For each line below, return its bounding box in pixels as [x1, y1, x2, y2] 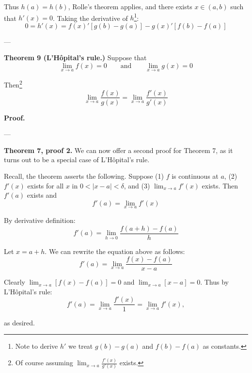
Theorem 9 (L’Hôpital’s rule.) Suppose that [4, 52, 147, 63]
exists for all [27, 180, 64, 190]
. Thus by [200, 277, 229, 287]
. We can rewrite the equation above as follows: [45, 246, 185, 256]
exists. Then [202, 180, 238, 190]
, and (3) [124, 180, 150, 190]
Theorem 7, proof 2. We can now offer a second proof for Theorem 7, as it [4, 145, 233, 155]
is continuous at [172, 170, 219, 181]
